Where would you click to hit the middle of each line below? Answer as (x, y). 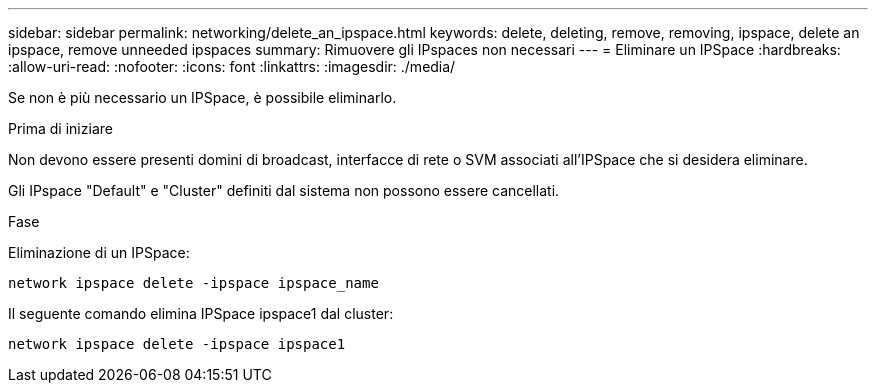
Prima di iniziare (60, 128)
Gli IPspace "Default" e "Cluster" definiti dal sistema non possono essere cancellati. (284, 190)
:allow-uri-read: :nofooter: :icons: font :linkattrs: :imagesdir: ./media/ (232, 66)
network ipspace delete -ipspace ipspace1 (177, 344)
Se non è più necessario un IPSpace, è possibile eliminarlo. (202, 97)
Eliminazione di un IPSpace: (99, 252)
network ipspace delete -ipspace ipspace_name (193, 283)
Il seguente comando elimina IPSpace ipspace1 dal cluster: (201, 313)
